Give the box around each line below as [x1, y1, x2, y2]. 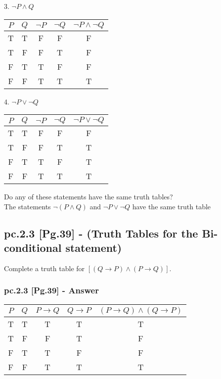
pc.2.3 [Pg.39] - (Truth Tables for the [4, 225, 198, 240]
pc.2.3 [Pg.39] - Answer [4, 284, 99, 296]
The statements [4, 201, 51, 211]
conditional [4, 240, 62, 255]
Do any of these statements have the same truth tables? [4, 191, 173, 202]
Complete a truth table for [4, 263, 85, 273]
